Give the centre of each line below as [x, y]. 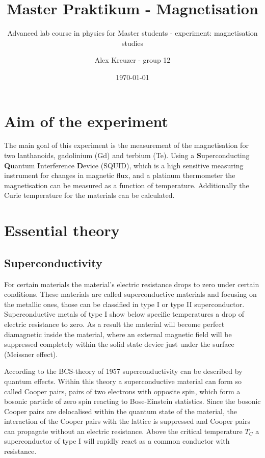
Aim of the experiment [86, 121]
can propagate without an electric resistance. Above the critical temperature [123, 431]
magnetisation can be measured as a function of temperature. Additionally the [127, 185]
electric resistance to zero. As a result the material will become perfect [114, 324]
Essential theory [62, 230]
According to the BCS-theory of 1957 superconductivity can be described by [123, 371]
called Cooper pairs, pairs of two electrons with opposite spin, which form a [122, 391]
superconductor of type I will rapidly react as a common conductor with [117, 441]
